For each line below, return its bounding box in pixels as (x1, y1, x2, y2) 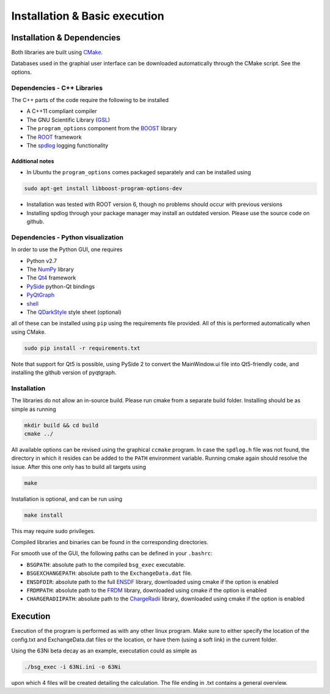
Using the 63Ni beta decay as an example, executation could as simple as (11, 647, 197, 654)
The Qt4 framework (26, 274, 76, 281)
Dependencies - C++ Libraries (11, 83, 103, 92)
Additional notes (11, 157, 54, 164)
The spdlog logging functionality (26, 141, 109, 149)
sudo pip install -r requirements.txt (24, 344, 141, 352)
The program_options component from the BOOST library (26, 125, 177, 132)
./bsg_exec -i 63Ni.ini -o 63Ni (24, 663, 122, 671)
